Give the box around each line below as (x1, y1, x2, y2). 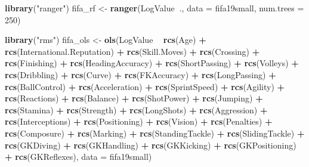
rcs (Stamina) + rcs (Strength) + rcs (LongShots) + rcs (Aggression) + (5, 103, 268, 116)
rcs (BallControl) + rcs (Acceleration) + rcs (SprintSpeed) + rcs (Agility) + (5, 80, 285, 92)
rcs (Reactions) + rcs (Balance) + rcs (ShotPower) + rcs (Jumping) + (5, 92, 263, 104)
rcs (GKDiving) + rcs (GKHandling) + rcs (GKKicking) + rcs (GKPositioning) (5, 138, 296, 151)
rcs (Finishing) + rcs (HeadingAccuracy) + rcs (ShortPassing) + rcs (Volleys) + (5, 57, 299, 69)
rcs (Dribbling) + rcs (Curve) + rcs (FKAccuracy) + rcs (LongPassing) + (5, 68, 276, 81)
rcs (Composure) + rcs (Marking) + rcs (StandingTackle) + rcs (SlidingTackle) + (5, 126, 305, 139)
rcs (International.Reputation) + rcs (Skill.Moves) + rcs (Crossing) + (5, 45, 260, 57)
